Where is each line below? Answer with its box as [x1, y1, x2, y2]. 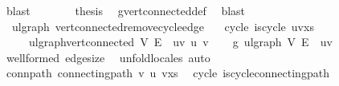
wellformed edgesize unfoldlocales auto [6, 49, 210, 65]
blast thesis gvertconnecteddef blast [6, 2, 246, 18]
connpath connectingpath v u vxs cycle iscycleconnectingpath [6, 64, 329, 81]
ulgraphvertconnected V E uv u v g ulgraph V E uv [28, 33, 333, 50]
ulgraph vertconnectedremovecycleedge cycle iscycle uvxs [11, 18, 314, 34]
